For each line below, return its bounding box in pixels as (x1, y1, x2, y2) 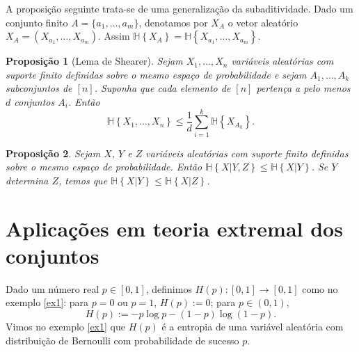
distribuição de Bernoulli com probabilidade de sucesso (6, 333, 239, 347)
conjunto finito (6, 15, 68, 29)
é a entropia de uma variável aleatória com (161, 319, 344, 333)
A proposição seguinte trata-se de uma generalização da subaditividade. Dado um (6, 1, 353, 15)
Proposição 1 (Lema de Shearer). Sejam (6, 54, 183, 68)
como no (302, 281, 338, 296)
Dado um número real (6, 281, 99, 296)
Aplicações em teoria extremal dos (6, 214, 343, 242)
